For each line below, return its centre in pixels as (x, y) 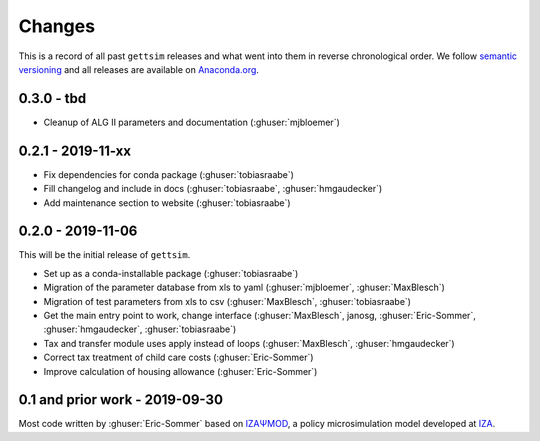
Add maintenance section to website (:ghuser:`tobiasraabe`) (167, 202)
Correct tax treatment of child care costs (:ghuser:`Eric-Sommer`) (178, 357)
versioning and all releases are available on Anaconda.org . (139, 69)
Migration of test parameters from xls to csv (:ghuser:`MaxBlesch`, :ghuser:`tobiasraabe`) (227, 301)
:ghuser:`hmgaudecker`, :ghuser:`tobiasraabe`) (140, 329)
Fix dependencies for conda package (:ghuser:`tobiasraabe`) (169, 174)
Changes (56, 26)
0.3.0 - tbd (52, 98)
